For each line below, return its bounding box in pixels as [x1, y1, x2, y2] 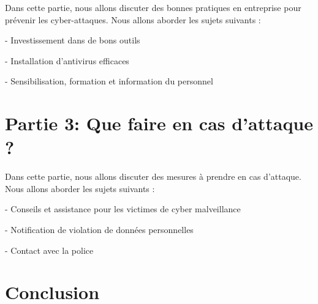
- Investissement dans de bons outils [5, 34, 140, 46]
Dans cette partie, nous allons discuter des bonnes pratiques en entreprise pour [5, 1, 301, 13]
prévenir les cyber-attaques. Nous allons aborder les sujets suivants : [5, 13, 261, 26]
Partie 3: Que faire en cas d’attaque [5, 111, 314, 136]
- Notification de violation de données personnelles [5, 223, 194, 236]
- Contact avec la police [5, 243, 94, 256]
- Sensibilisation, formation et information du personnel [5, 75, 213, 87]
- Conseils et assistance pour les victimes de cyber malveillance [5, 202, 241, 215]
